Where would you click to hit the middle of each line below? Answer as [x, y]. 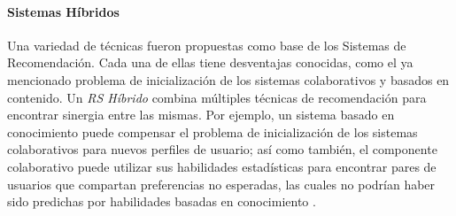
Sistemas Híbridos [63, 11]
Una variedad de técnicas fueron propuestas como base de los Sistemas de [207, 45]
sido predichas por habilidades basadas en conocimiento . [162, 201]
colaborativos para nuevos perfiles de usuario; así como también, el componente [222, 149]
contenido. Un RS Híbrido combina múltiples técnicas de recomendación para [217, 97]
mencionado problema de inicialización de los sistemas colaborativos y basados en [228, 79]
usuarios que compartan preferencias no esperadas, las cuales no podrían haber [221, 184]
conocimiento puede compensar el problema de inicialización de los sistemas [213, 131]
